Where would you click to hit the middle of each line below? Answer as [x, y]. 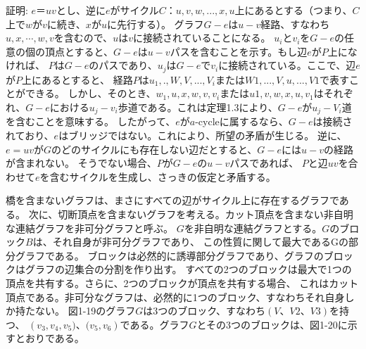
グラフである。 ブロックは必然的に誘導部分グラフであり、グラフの [169, 255]
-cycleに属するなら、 [242, 121]
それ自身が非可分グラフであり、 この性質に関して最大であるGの [201, 242]
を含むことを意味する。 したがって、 [91, 121]
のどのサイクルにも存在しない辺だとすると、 [154, 149]
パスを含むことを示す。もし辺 [239, 51]
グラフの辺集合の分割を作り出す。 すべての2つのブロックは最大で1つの [188, 269]
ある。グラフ [159, 324]
